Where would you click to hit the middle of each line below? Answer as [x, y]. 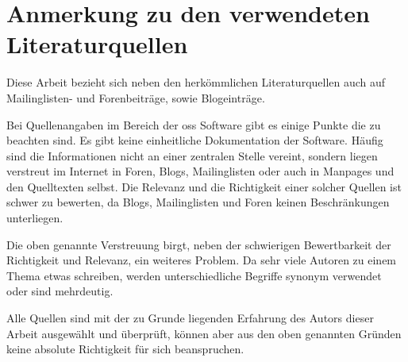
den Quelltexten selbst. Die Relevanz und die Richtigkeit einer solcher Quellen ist [204, 186]
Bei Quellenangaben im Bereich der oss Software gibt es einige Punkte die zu [194, 124]
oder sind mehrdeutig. [60, 291]
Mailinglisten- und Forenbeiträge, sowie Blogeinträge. [136, 97]
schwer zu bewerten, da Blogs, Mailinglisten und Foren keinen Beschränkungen [198, 202]
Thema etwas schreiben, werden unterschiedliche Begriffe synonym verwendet [194, 275]
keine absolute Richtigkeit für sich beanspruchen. [125, 349]
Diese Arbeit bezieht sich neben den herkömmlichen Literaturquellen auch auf [196, 82]
